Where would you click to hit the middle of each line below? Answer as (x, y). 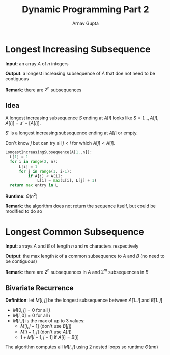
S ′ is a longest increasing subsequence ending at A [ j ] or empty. (72, 133)
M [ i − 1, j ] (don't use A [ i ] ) (46, 332)
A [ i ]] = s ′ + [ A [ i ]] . (23, 123)
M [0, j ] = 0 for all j (31, 310)
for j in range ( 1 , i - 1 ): (45, 171)
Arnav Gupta (86, 23)
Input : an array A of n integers (37, 63)
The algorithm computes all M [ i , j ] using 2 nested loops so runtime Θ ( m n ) (82, 347)
